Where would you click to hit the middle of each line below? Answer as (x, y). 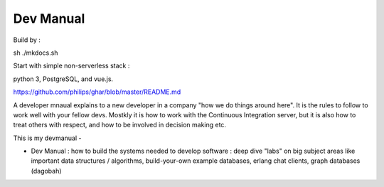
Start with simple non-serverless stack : (71, 66)
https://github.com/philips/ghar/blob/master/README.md (97, 92)
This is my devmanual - (47, 138)
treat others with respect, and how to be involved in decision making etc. (120, 125)
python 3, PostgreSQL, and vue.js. (63, 79)
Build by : (27, 40)
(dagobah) (46, 171)
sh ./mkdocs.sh (36, 53)
